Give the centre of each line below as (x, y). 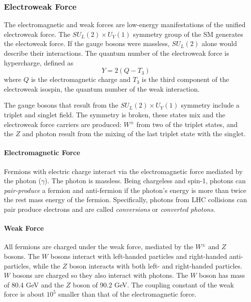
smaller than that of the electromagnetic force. (127, 294)
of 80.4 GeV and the (34, 284)
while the (47, 265)
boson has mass (222, 275)
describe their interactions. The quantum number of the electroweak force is (117, 53)
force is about (24, 294)
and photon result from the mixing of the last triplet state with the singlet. (134, 134)
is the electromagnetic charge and (81, 79)
